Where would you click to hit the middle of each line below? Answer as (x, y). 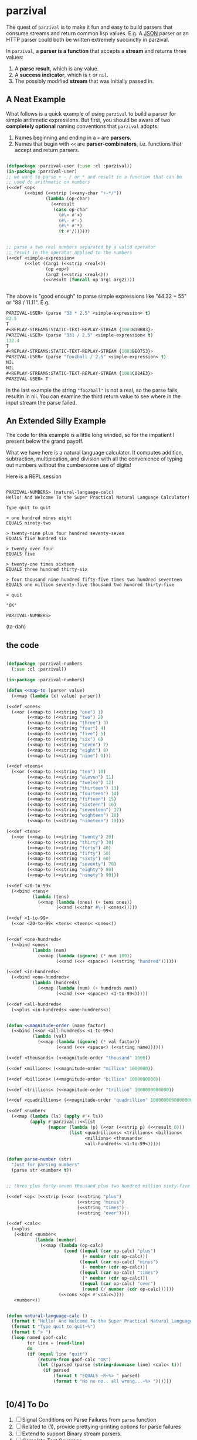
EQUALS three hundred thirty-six (47, 570)
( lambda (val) (49, 1037)
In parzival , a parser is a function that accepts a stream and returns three (96, 51)
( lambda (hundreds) (56, 983)
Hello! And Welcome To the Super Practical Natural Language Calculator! (98, 497)
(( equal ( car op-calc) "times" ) (119, 1273)
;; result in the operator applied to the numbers (69, 253)
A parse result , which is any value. (57, 68)
